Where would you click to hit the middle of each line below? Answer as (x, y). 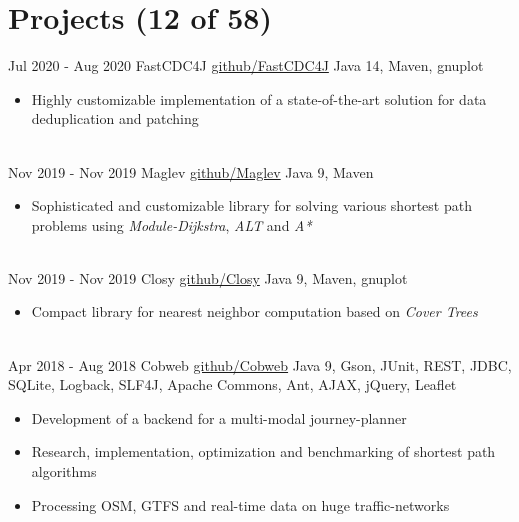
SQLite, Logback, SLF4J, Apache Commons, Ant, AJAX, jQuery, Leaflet (232, 384)
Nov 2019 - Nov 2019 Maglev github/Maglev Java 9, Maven (191, 171)
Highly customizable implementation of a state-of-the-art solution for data (259, 98)
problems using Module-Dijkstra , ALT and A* (171, 224)
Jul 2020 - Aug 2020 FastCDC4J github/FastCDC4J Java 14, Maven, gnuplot (246, 65)
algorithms (64, 471)
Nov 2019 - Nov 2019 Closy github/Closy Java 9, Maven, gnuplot (208, 277)
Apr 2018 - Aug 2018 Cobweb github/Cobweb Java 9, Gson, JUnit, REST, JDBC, (260, 364)
